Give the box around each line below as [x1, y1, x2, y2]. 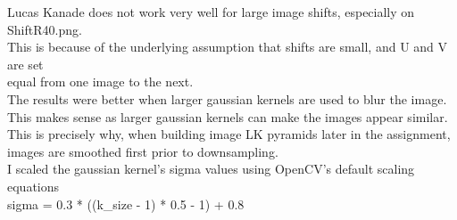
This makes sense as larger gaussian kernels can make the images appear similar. [7, 107, 448, 126]
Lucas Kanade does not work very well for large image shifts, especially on [7, 3, 415, 20]
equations [7, 176, 60, 195]
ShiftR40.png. [7, 20, 82, 38]
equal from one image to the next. [7, 72, 194, 91]
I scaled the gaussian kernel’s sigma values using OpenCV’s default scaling [7, 159, 415, 178]
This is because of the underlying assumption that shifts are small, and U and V [7, 37, 448, 56]
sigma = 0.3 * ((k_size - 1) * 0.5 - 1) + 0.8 [7, 194, 245, 213]
